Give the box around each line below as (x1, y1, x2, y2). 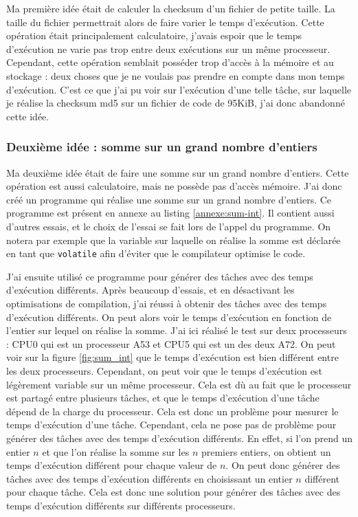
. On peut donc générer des (225, 458, 340, 472)
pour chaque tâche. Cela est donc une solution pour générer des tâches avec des (6, 485, 341, 499)
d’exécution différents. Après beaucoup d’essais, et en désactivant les (6, 283, 295, 297)
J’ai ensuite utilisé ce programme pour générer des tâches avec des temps (6, 269, 313, 283)
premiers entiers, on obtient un (201, 444, 331, 459)
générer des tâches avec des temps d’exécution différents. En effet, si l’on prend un (6, 430, 353, 445)
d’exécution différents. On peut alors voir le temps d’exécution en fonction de (6, 309, 332, 324)
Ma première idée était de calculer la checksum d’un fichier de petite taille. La (6, 1, 335, 15)
